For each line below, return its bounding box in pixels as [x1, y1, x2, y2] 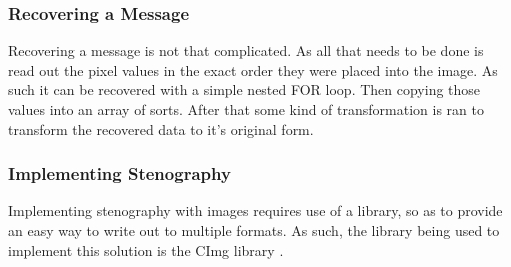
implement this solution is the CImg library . [8, 239, 284, 260]
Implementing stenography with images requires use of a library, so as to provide [8, 200, 503, 221]
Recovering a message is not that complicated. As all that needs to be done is [8, 40, 484, 61]
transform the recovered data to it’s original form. [8, 118, 314, 139]
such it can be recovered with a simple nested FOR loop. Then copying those [8, 79, 481, 100]
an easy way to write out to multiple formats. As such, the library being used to [8, 220, 500, 240]
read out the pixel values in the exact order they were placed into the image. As [8, 59, 498, 80]
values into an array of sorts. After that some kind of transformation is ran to [8, 99, 484, 119]
